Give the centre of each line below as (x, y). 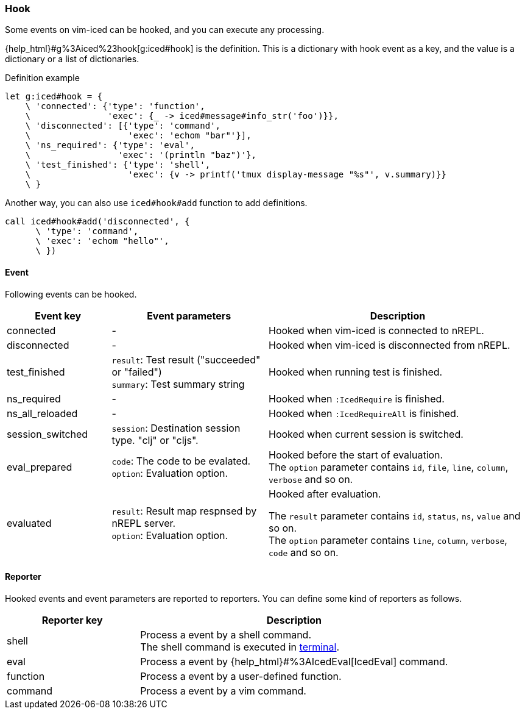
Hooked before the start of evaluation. (356, 455)
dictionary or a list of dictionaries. (72, 59)
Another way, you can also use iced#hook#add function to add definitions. (156, 203)
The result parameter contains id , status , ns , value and (394, 516)
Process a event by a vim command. (223, 691)
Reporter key (72, 620)
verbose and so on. (311, 479)
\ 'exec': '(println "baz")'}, (141, 155)
